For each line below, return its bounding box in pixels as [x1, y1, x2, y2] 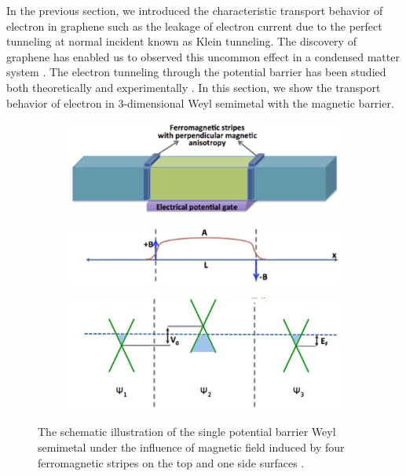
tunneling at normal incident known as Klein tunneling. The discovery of [6, 33, 357, 49]
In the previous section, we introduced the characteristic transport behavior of [6, 2, 383, 18]
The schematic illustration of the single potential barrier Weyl [38, 423, 336, 440]
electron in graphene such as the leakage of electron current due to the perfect [6, 17, 382, 34]
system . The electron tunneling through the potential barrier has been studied [6, 64, 386, 80]
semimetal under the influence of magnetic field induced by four [38, 439, 345, 455]
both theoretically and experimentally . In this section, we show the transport [6, 79, 381, 95]
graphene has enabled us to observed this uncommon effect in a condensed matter [6, 48, 400, 64]
